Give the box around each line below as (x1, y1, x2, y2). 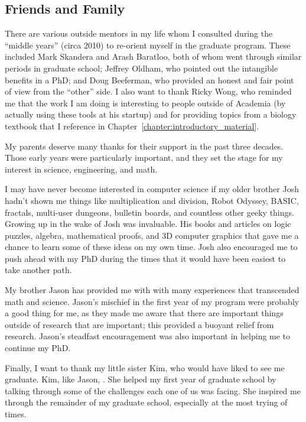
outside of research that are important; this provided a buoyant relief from (5, 318, 274, 330)
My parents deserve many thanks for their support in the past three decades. (5, 139, 284, 152)
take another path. (5, 264, 72, 276)
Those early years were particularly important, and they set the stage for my (5, 151, 283, 164)
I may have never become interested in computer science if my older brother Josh (5, 183, 299, 195)
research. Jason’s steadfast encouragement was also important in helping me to (5, 330, 291, 342)
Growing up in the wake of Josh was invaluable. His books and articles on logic (5, 218, 291, 230)
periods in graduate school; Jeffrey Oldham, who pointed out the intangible (5, 61, 278, 74)
